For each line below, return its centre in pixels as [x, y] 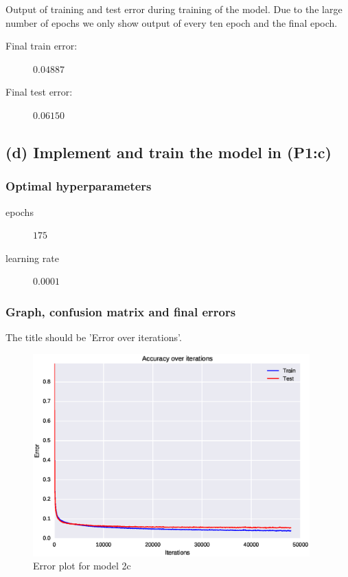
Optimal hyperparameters [79, 186]
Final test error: [39, 92]
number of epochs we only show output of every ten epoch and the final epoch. [172, 22]
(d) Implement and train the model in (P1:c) [169, 152]
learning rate [32, 258]
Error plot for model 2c [82, 566]
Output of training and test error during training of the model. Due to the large [174, 9]
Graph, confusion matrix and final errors [121, 311]
